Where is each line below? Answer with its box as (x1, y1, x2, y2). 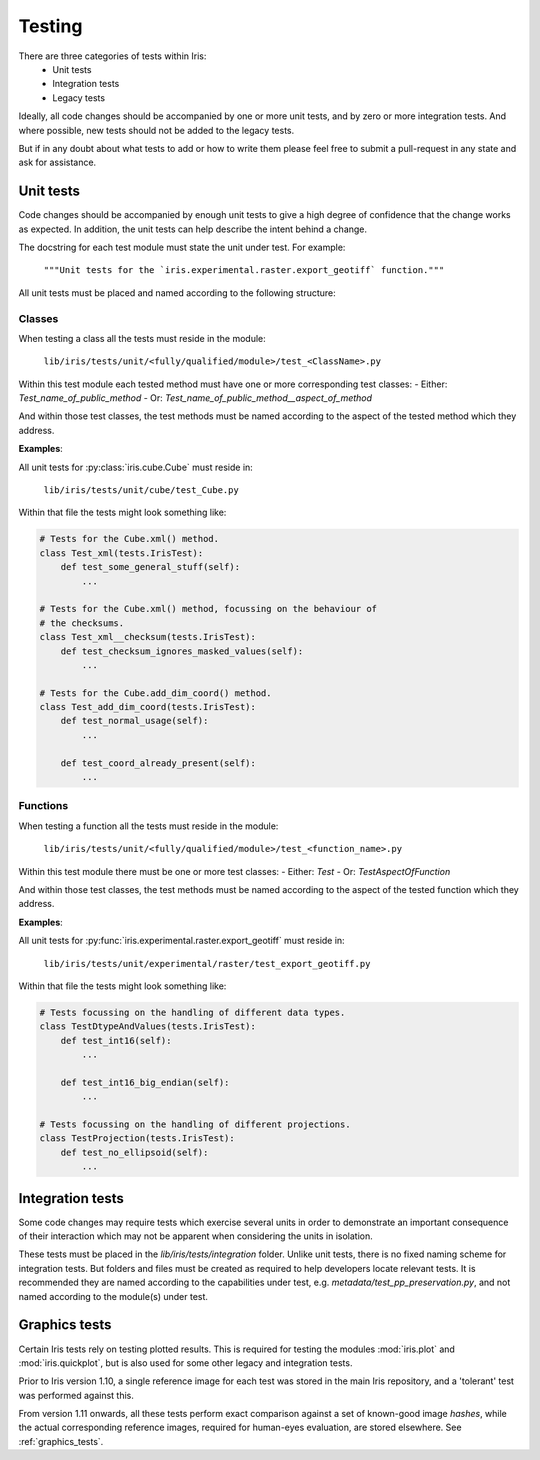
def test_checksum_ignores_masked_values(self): (60, 645, 304, 657)
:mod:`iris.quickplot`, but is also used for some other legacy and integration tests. (18, 1356, 353, 1369)
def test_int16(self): (60, 1035, 172, 1046)
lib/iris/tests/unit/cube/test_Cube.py (43, 485, 239, 496)
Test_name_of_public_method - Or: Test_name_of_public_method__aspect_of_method (18, 392, 373, 404)
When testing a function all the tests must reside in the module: (18, 820, 279, 832)
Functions (18, 799, 69, 813)
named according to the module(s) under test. (18, 1290, 209, 1302)
